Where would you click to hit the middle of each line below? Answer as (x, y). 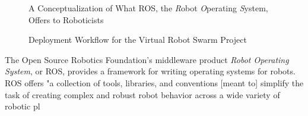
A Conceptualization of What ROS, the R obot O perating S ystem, (148, 8)
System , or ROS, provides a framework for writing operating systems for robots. (150, 71)
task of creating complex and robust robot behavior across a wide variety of (142, 94)
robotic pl (23, 106)
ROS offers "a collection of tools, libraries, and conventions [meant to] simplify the (154, 82)
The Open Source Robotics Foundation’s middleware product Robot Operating (147, 59)
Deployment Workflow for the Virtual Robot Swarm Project (138, 40)
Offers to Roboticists (66, 19)
